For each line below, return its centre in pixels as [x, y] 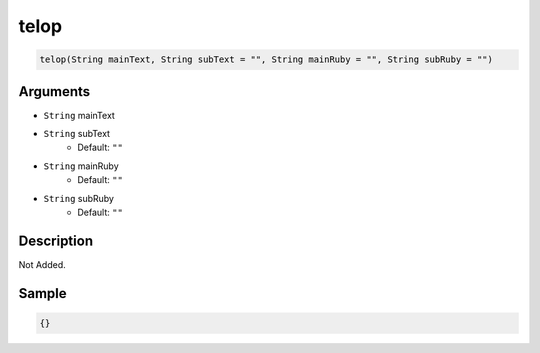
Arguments [54, 91]
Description [56, 240]
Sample [42, 293]
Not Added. [42, 264]
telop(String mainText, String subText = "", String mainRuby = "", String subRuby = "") [266, 59]
